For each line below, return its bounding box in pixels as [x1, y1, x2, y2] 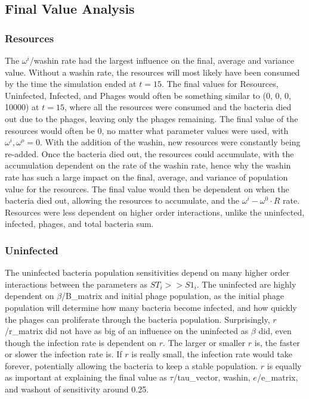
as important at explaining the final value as [5, 371, 167, 384]
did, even [258, 325, 292, 337]
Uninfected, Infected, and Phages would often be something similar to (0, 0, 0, [5, 89, 291, 101]
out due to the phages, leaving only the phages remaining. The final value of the [5, 112, 298, 124]
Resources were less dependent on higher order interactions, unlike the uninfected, [5, 205, 305, 218]
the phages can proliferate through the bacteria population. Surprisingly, [5, 313, 270, 325]
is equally [267, 359, 302, 372]
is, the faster [254, 336, 300, 348]
